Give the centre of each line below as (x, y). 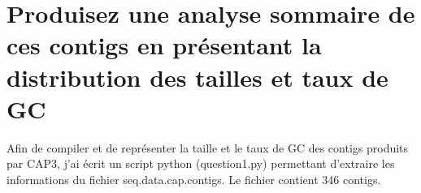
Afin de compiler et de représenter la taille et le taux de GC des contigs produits (208, 147)
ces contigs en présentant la (164, 45)
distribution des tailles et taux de (197, 77)
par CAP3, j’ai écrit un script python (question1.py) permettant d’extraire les (201, 163)
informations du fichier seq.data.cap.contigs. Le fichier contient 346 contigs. (194, 179)
